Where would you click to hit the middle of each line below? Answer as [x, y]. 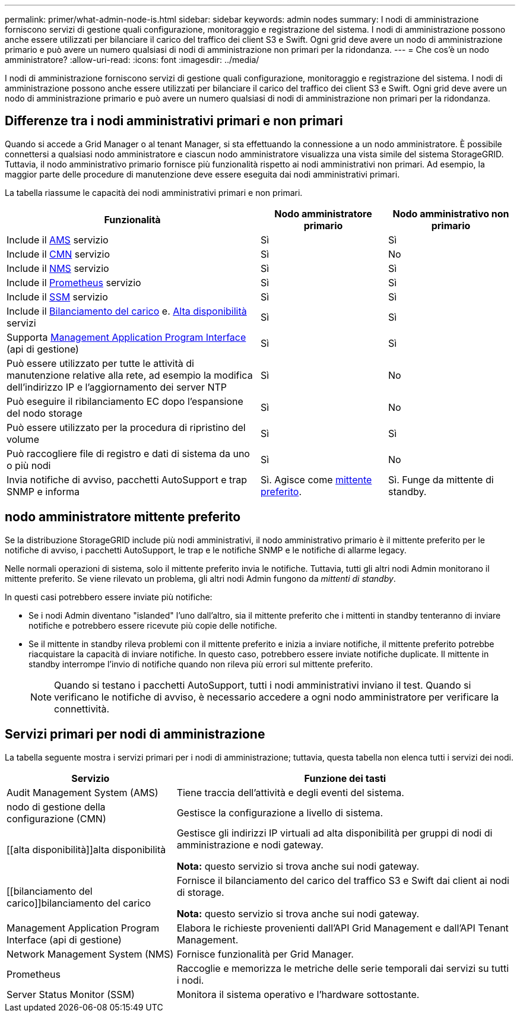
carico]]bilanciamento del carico [79, 903]
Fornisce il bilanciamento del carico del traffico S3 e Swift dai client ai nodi [343, 880]
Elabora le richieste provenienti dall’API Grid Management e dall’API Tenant [343, 928]
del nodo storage [45, 413]
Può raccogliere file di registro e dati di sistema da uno [128, 453]
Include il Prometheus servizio [74, 282]
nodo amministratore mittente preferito [123, 517]
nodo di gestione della [56, 807]
